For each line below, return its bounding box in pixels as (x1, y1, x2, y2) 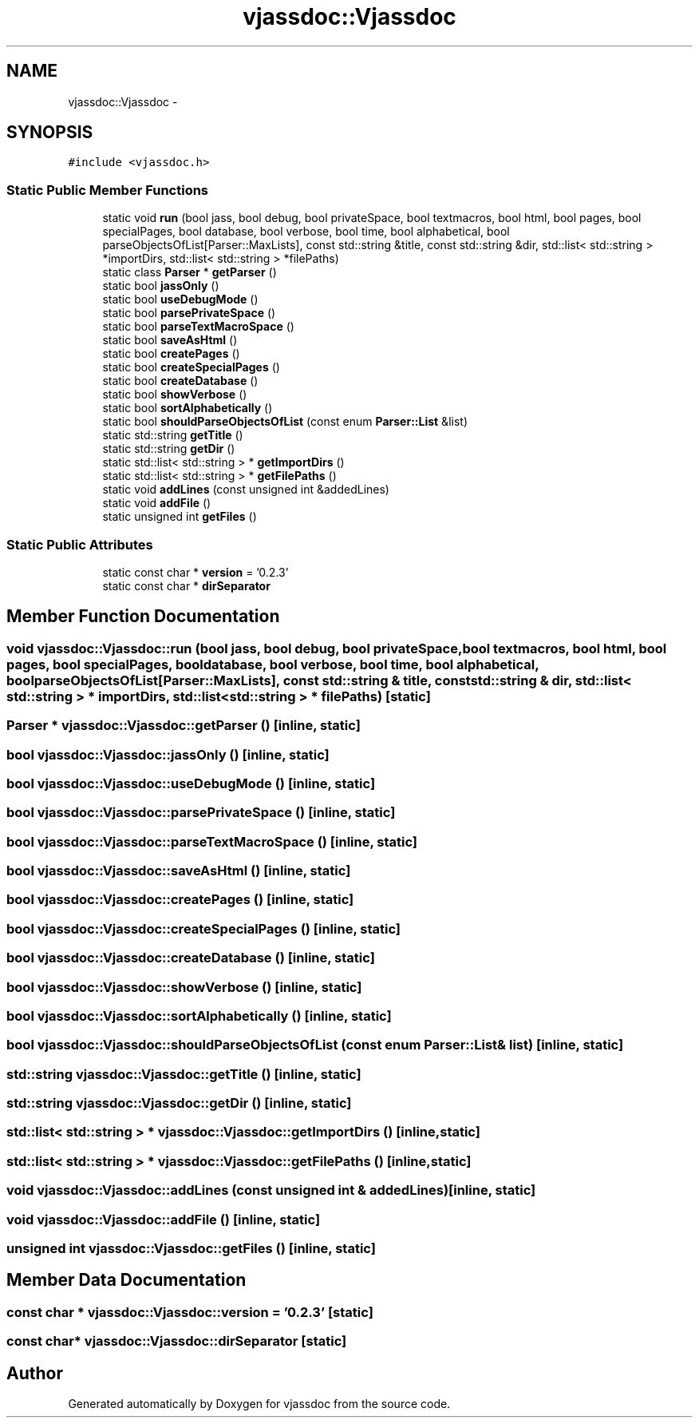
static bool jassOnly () (102, 279, 219, 293)
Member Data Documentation (6, 1270, 247, 1291)
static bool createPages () (102, 347, 240, 361)
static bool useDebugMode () (102, 292, 259, 307)
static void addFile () (102, 496, 211, 510)
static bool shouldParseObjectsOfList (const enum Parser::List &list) (102, 415, 468, 429)
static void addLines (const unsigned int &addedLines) (102, 482, 389, 497)
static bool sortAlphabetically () (102, 401, 273, 415)
